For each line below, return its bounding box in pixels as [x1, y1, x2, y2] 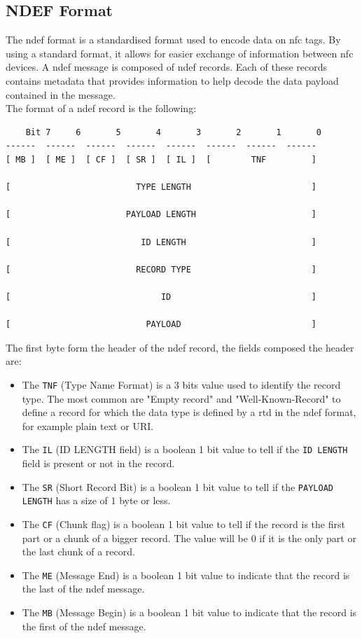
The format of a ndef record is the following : [6, 101, 197, 116]
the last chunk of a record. [22, 544, 135, 559]
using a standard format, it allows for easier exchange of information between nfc [6, 46, 354, 60]
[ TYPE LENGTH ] [6, 182, 316, 193]
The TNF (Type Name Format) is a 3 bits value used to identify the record [22, 377, 341, 391]
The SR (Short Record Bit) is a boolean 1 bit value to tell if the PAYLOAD [22, 479, 333, 494]
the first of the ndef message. [22, 618, 146, 633]
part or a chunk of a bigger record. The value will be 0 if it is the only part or [22, 530, 356, 545]
